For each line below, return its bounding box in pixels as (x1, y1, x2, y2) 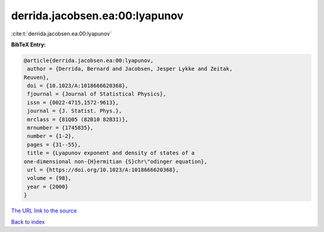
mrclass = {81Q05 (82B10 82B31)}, (27, 116, 128, 123)
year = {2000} (27, 183, 68, 190)
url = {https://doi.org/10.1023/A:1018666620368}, (27, 166, 179, 173)
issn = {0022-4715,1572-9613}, (27, 99, 119, 106)
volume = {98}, (27, 175, 72, 182)
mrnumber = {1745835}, (27, 124, 94, 132)
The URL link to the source (11, 207, 77, 215)
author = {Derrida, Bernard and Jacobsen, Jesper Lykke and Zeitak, (27, 66, 233, 72)
